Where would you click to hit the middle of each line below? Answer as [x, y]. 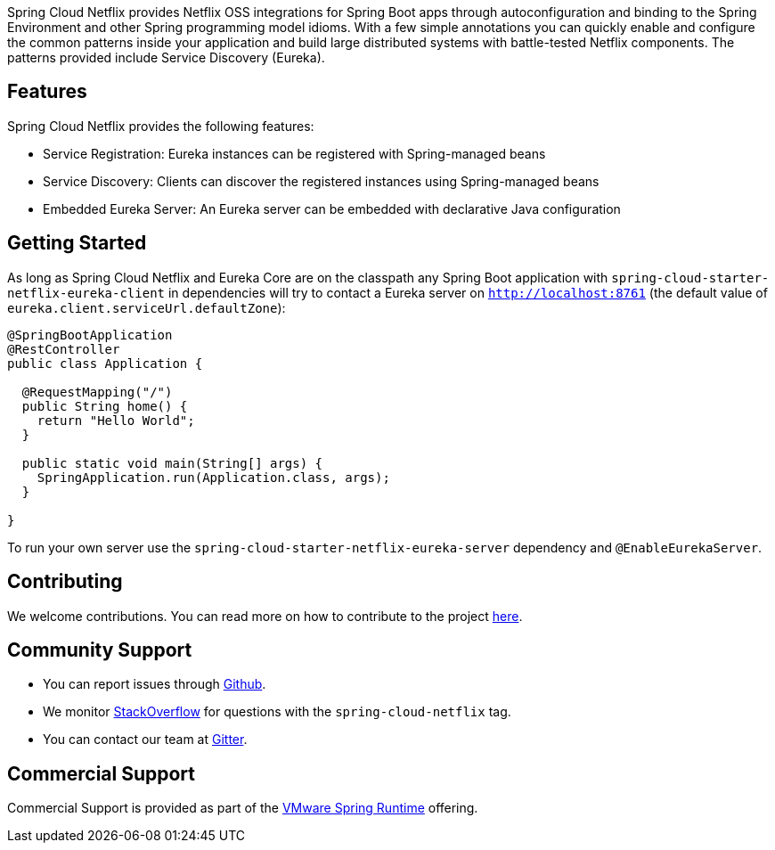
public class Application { [105, 363]
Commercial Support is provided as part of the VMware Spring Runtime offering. [243, 808]
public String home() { [105, 406]
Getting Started [77, 243]
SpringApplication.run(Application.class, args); [213, 477]
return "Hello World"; [116, 420]
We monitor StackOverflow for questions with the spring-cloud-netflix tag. [277, 712]
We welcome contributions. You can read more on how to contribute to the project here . [265, 616]
